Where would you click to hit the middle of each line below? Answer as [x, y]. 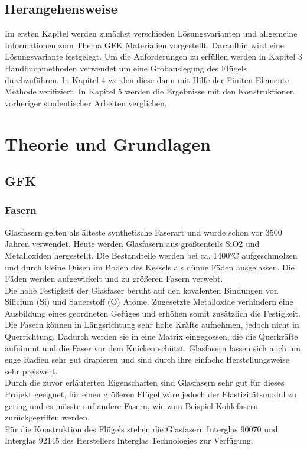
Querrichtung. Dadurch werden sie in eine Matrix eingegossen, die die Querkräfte [151, 336]
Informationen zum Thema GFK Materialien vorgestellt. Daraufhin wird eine [144, 45]
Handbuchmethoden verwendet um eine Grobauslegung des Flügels [126, 68]
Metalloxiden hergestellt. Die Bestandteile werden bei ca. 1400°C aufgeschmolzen [151, 255]
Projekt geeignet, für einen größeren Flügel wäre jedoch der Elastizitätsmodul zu [151, 394]
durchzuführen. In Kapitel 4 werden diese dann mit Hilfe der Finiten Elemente [147, 79]
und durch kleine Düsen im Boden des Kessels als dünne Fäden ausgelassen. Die [150, 267]
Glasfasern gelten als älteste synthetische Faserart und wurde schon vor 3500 [143, 232]
